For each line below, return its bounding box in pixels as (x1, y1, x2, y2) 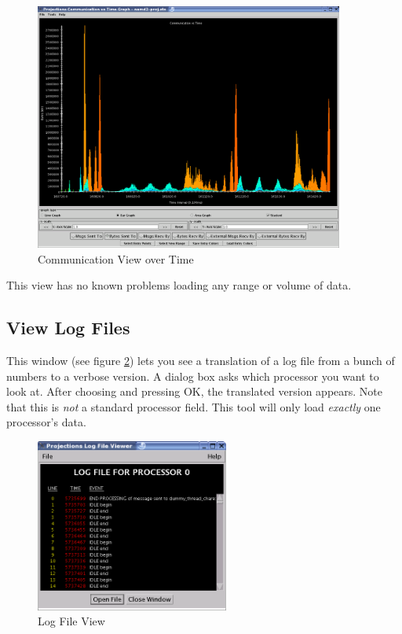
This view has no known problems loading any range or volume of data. (6, 277, 352, 293)
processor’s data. (6, 414, 86, 430)
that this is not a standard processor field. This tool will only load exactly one (6, 398, 381, 415)
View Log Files (6, 315, 130, 340)
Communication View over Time (38, 250, 194, 267)
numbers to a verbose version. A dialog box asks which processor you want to (6, 367, 379, 384)
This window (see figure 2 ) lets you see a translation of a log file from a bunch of (6, 352, 395, 369)
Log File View (38, 613, 105, 629)
